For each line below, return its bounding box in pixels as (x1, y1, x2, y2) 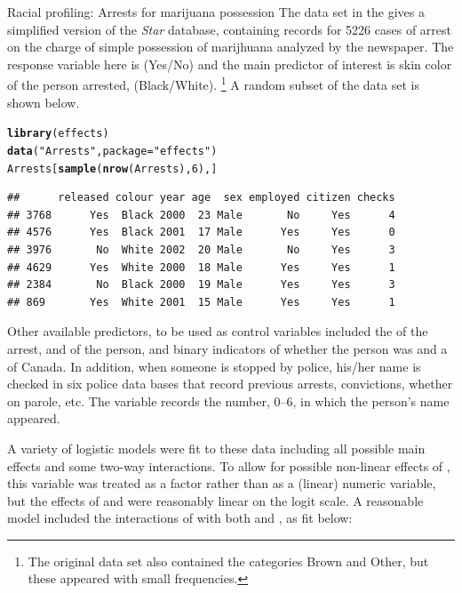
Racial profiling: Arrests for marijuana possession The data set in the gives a (7, 3, 426, 20)
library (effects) (7, 127, 109, 140)
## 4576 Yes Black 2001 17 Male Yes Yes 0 (7, 226, 395, 239)
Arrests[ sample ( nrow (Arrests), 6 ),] (7, 162, 218, 175)
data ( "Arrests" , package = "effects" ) (7, 144, 218, 157)
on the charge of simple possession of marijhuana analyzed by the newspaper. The (7, 37, 454, 56)
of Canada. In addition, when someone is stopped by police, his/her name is (7, 357, 421, 375)
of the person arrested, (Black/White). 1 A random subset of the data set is (7, 73, 419, 94)
